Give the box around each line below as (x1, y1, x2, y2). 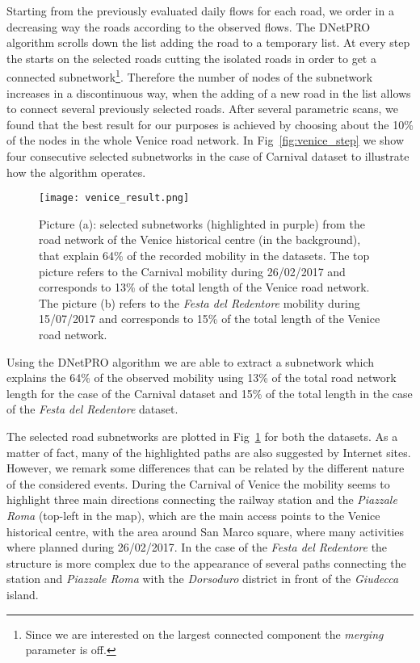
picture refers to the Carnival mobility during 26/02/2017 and (39, 262, 346, 279)
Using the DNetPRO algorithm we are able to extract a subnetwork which (6, 353, 375, 370)
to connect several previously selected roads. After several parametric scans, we (6, 100, 398, 117)
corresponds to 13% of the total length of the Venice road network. (39, 279, 370, 296)
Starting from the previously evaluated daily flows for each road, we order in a (6, 2, 394, 19)
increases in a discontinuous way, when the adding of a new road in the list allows (6, 84, 411, 101)
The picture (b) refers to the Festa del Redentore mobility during (39, 294, 360, 311)
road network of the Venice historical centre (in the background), (39, 231, 361, 248)
